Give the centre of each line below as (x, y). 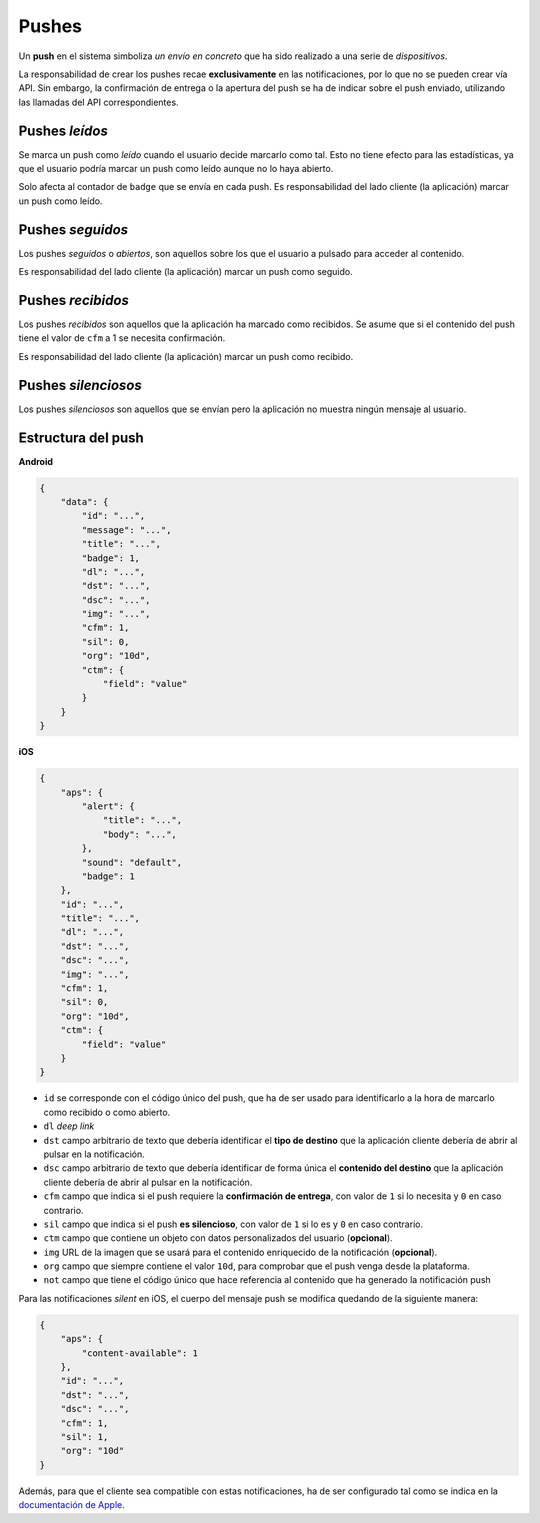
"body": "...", (139, 834)
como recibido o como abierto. (107, 1112)
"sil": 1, (84, 1436)
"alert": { (108, 806)
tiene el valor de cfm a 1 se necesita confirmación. (122, 338)
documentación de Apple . (71, 1505)
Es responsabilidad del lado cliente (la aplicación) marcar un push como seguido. (186, 272)
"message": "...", (126, 529)
